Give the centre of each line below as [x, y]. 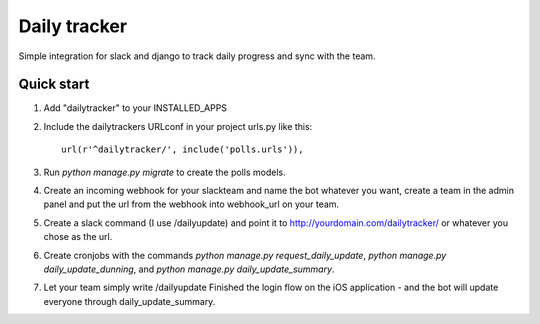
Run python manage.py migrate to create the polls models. [164, 172]
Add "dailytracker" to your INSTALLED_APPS [135, 108]
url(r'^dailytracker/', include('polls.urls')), [182, 149]
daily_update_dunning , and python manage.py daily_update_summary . [189, 269]
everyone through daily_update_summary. [129, 301]
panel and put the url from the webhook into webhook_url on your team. [191, 204]
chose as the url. [78, 237]
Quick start [54, 84]
